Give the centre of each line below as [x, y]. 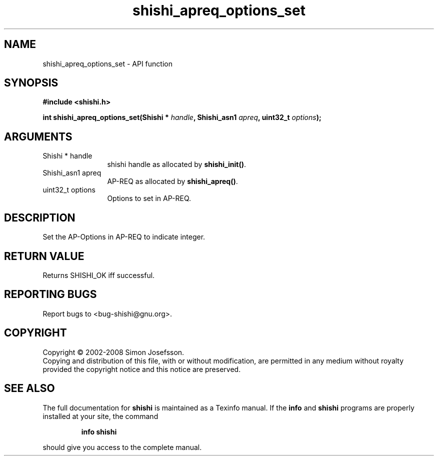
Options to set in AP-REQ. [149, 198]
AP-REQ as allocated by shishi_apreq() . [172, 181]
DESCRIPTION [40, 217]
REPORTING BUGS [50, 294]
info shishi [99, 431]
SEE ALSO [29, 388]
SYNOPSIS [31, 83]
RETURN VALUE [44, 256]
